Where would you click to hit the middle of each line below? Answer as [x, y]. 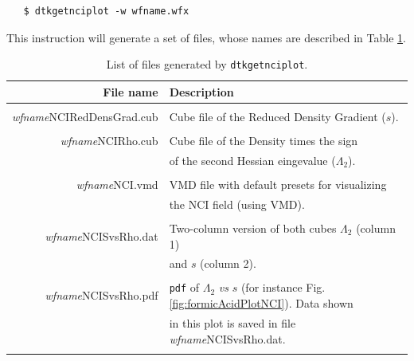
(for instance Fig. [283, 287]
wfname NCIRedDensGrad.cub [85, 116]
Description [201, 91]
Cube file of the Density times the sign [264, 141]
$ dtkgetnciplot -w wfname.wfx [106, 11]
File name [131, 91]
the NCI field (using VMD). [237, 204]
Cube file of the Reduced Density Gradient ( [277, 116]
